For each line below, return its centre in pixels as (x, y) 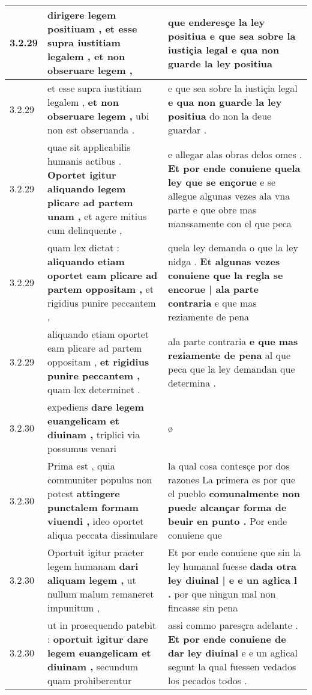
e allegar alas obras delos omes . (235, 154)
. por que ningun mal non (222, 594)
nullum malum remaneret (101, 594)
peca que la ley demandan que (231, 369)
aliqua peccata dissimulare (103, 535)
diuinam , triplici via (94, 434)
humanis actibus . (85, 161)
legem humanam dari (93, 566)
